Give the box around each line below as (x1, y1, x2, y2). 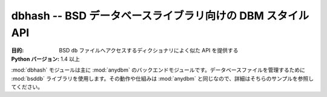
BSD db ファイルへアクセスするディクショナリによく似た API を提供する (59, 47, 239, 54)
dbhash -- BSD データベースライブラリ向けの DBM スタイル (11, 9, 309, 22)
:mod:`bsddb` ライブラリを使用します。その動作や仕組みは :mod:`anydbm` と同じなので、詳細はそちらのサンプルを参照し (11, 75, 314, 82)
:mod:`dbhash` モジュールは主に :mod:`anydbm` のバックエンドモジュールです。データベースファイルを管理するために (11, 66, 306, 74)
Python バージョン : (11, 55, 60, 63)
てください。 (11, 83, 44, 90)
